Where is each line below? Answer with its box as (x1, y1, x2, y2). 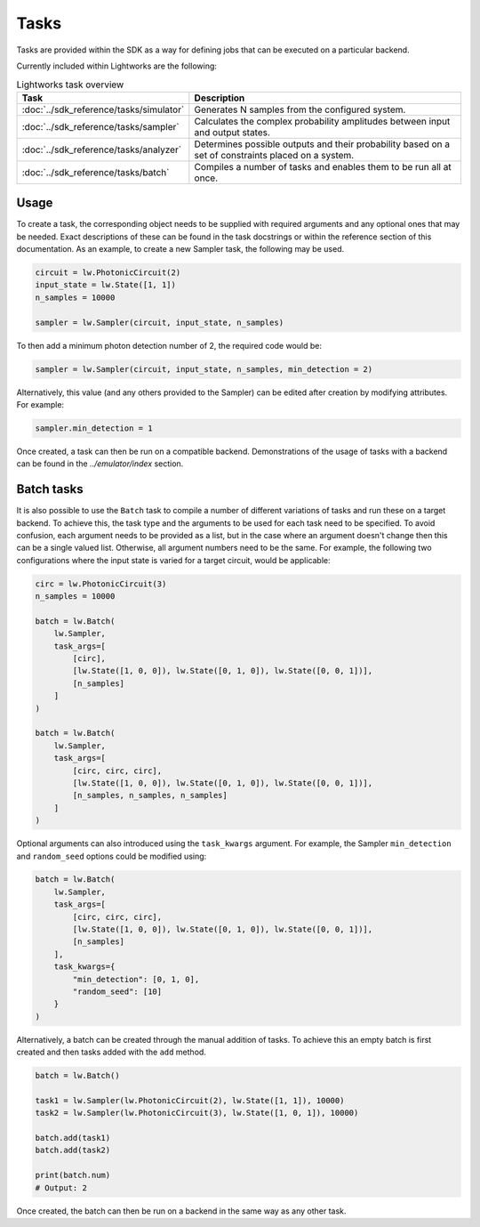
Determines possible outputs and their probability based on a (194, 138, 451, 150)
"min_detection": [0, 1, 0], (72, 974, 200, 984)
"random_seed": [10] (72, 987, 163, 997)
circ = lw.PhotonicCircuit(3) (35, 578, 167, 589)
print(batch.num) (35, 1170, 111, 1181)
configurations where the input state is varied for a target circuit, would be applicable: (16, 554, 331, 565)
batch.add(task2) (35, 1145, 111, 1156)
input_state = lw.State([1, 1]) (35, 280, 177, 290)
